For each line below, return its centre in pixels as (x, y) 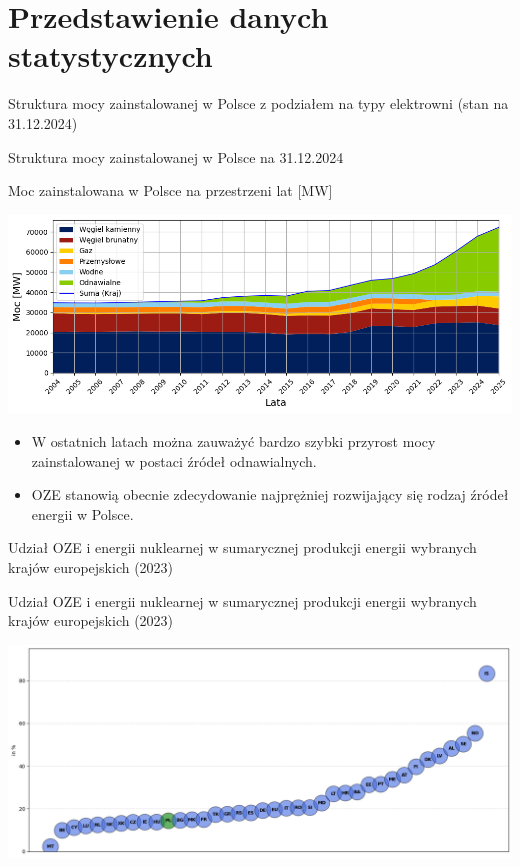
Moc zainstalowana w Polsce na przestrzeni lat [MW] (170, 190)
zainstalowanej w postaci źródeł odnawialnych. (174, 460)
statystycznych (110, 55)
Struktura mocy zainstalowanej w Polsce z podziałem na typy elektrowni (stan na (258, 103)
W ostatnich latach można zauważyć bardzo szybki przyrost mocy (233, 441)
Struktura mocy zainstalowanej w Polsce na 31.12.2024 (176, 156)
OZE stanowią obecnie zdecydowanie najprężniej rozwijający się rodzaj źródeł (270, 494)
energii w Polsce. (82, 513)
